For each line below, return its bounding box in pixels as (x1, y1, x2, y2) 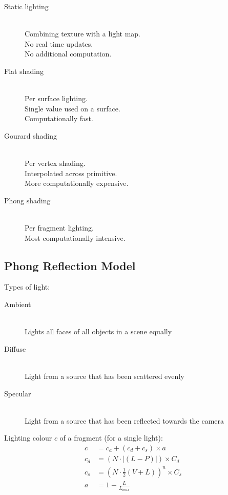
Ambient (4, 299, 31, 310)
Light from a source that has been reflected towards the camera (25, 415, 224, 426)
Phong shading (4, 195, 51, 205)
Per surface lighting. (25, 93, 88, 104)
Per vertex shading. (25, 158, 86, 168)
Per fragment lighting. (25, 222, 94, 233)
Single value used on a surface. (25, 103, 120, 113)
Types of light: (4, 281, 50, 292)
